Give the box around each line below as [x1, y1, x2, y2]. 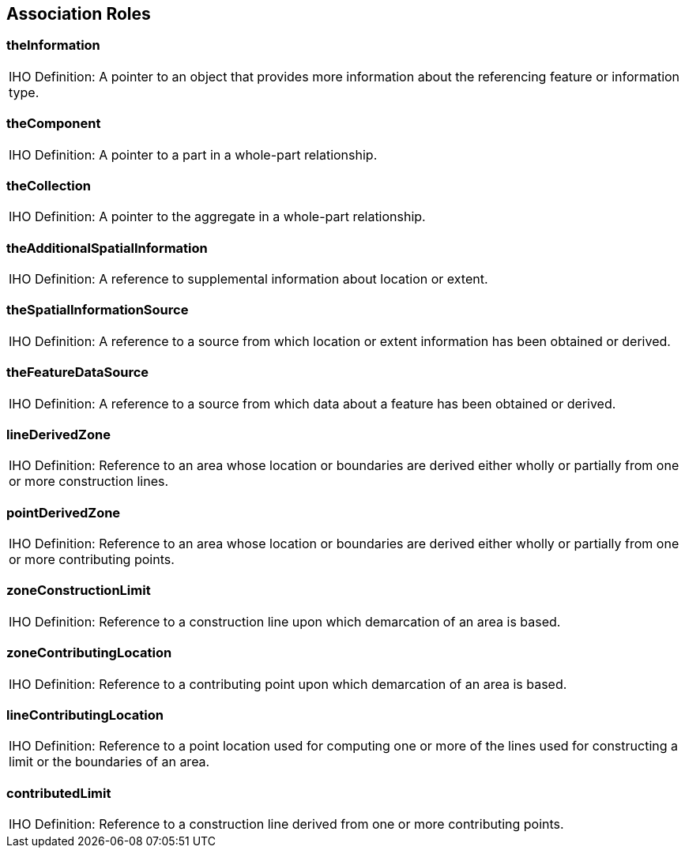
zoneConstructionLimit [6, 582, 151, 599]
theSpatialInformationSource [6, 302, 189, 318]
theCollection [6, 177, 91, 194]
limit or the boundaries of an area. [9, 754, 210, 770]
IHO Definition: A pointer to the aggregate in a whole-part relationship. [9, 209, 426, 225]
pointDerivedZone [6, 504, 121, 521]
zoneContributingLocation [6, 645, 172, 661]
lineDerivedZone [6, 426, 111, 442]
